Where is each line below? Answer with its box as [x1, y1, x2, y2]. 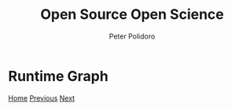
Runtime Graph [8, 67, 109, 85]
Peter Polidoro [109, 31, 156, 41]
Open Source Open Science [40, 5, 224, 24]
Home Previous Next [8, 93, 75, 103]
